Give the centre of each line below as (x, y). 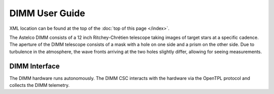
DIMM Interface (35, 66)
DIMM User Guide (47, 13)
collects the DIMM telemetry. (40, 85)
